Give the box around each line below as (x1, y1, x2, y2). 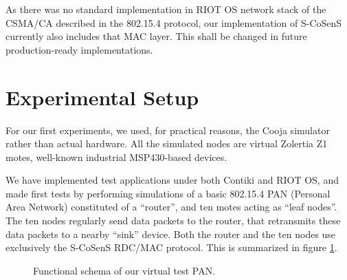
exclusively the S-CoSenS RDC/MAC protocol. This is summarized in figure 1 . (5, 240, 337, 255)
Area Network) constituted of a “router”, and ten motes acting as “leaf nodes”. (5, 200, 337, 214)
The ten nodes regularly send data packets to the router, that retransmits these (5, 213, 341, 228)
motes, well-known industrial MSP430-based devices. (5, 149, 227, 164)
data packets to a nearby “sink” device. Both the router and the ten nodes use (5, 226, 336, 241)
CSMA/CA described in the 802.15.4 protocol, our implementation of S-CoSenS (5, 15, 342, 30)
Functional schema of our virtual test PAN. (33, 263, 216, 277)
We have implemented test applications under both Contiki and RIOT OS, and (5, 173, 339, 187)
